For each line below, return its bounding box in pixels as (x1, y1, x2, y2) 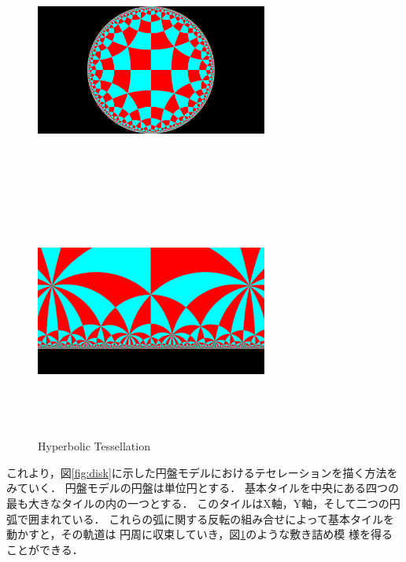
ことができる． (6, 541, 83, 557)
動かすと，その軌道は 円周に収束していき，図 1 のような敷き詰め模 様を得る (6, 526, 393, 542)
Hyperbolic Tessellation (38, 438, 150, 454)
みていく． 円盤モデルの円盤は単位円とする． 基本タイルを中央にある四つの (6, 479, 399, 496)
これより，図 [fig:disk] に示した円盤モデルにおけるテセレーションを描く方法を (6, 464, 398, 480)
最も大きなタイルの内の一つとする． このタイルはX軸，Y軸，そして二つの (6, 494, 389, 511)
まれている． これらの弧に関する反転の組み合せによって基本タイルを (39, 510, 395, 527)
